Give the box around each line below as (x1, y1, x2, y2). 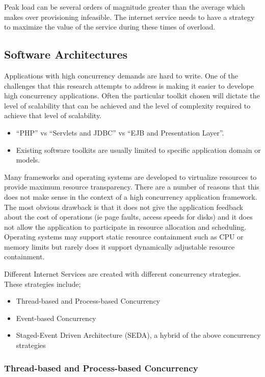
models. (16, 154, 40, 165)
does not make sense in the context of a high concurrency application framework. (4, 191, 257, 202)
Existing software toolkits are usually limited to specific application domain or (16, 144, 261, 155)
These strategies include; (4, 278, 81, 289)
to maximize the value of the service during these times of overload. (4, 21, 216, 32)
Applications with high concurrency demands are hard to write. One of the (4, 70, 238, 80)
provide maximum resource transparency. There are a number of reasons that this (4, 181, 259, 192)
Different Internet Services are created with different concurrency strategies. (4, 268, 241, 279)
